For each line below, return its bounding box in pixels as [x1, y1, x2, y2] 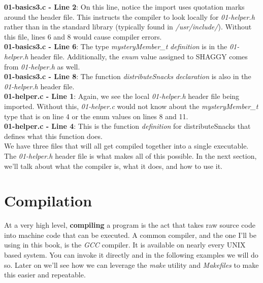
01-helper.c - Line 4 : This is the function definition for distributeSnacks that [4, 121, 251, 131]
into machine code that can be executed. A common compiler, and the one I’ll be [4, 229, 256, 240]
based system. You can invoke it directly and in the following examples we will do [4, 250, 258, 260]
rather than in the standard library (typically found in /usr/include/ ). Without [4, 21, 252, 32]
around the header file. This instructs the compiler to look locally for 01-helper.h [4, 11, 255, 22]
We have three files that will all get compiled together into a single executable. [4, 140, 249, 151]
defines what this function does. [4, 130, 103, 141]
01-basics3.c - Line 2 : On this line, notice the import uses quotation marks [4, 2, 245, 12]
